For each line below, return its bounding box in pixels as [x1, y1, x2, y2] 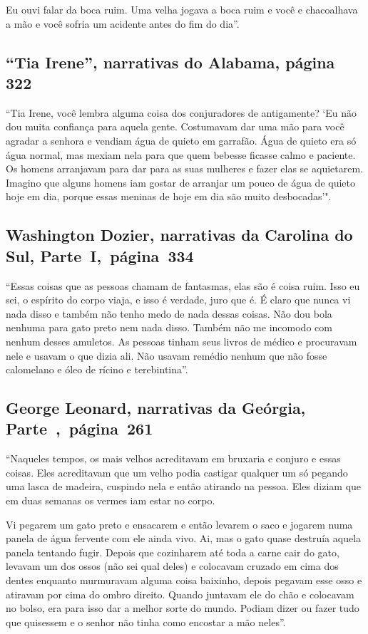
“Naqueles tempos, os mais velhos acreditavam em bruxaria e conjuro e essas [6, 451, 341, 466]
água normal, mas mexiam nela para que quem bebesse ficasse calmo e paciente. [6, 147, 356, 162]
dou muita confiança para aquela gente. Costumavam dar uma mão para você [6, 119, 344, 134]
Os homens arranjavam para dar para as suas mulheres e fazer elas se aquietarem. [6, 161, 363, 176]
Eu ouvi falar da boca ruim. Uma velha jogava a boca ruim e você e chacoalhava [6, 2, 358, 16]
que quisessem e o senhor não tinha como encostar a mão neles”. [6, 614, 286, 629]
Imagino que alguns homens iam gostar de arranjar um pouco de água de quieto [6, 175, 355, 189]
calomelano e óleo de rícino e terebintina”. [6, 362, 188, 377]
